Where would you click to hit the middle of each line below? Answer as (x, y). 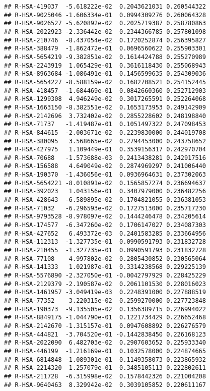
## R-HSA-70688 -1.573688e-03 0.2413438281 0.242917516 (105, 158)
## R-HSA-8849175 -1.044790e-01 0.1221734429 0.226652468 (105, 318)
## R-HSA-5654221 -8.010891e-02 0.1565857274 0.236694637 (105, 183)
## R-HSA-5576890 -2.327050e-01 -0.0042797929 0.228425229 (105, 275)
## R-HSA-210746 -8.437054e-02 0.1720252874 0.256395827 (105, 40)
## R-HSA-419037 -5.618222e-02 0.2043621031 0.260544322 (105, 7)
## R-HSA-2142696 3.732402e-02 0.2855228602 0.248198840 (105, 116)
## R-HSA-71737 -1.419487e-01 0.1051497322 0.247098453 (105, 124)
